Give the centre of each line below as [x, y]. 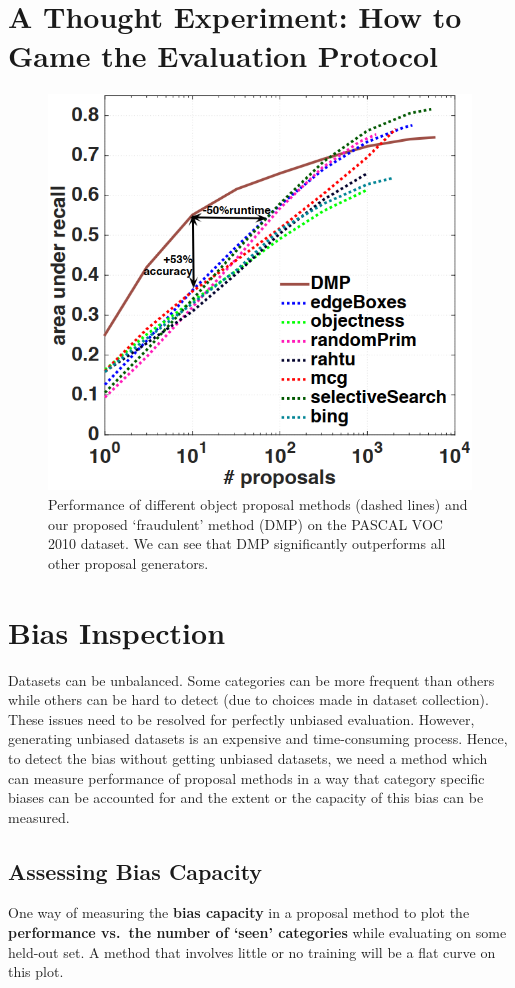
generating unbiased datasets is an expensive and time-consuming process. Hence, [258, 738]
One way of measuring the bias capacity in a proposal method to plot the [239, 912]
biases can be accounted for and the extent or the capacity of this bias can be [246, 797]
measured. [39, 816]
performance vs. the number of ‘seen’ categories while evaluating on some [257, 932]
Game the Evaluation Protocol [223, 55]
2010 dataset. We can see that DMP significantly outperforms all [247, 543]
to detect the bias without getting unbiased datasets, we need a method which [248, 757]
